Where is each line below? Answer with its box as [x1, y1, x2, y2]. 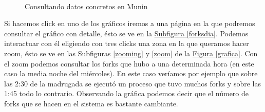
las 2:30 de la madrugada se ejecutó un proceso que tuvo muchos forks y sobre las [4, 78, 261, 88]
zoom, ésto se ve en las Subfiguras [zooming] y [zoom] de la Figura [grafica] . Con [4, 48, 258, 58]
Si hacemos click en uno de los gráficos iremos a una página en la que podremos [4, 18, 255, 29]
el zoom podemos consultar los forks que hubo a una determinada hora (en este [4, 58, 254, 69]
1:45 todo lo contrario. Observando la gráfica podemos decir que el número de [4, 88, 249, 99]
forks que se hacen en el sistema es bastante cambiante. [4, 98, 178, 108]
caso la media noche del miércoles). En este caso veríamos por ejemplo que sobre [4, 68, 258, 79]
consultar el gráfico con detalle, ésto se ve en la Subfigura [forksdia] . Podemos [4, 28, 249, 38]
